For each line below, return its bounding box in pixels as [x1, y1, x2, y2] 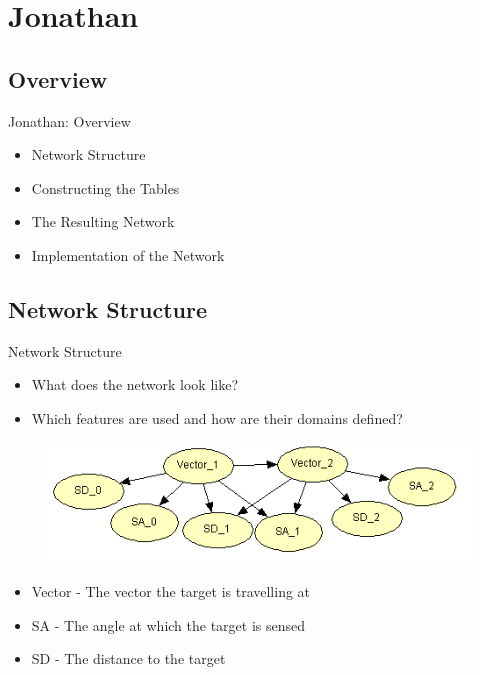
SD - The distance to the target [31, 648, 226, 669]
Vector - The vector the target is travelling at [31, 581, 311, 602]
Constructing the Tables [31, 177, 180, 198]
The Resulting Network [31, 211, 175, 232]
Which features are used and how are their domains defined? [31, 407, 403, 428]
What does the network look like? [31, 374, 239, 395]
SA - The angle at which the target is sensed [31, 614, 306, 635]
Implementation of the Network [31, 244, 225, 265]
